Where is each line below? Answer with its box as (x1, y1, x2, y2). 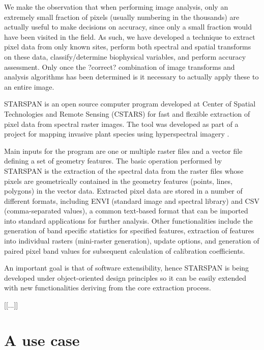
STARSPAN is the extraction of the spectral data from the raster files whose (4, 165, 244, 176)
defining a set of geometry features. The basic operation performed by (4, 155, 222, 166)
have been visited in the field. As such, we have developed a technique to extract (4, 31, 255, 42)
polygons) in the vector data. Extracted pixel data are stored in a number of (4, 185, 243, 196)
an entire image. (4, 81, 54, 92)
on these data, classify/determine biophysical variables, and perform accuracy (4, 51, 246, 62)
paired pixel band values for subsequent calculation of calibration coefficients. (4, 245, 245, 256)
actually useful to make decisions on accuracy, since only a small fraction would (4, 21, 252, 32)
